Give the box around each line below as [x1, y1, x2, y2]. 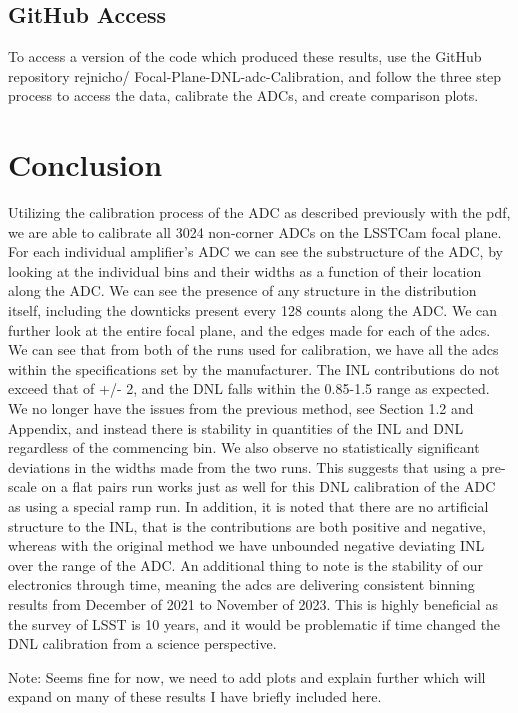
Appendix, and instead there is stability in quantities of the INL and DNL [8, 417, 464, 438]
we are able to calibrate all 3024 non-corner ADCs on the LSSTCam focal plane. [8, 221, 502, 242]
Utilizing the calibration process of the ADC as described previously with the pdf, [8, 202, 511, 223]
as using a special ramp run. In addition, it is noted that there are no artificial [8, 496, 489, 517]
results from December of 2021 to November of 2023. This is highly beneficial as [8, 593, 498, 614]
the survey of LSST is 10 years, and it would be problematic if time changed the [8, 613, 501, 634]
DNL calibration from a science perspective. [8, 633, 277, 654]
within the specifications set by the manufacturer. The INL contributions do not [8, 358, 500, 379]
